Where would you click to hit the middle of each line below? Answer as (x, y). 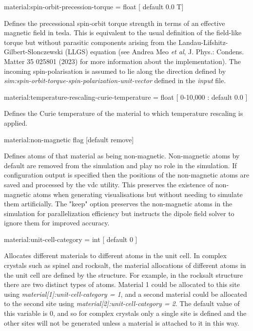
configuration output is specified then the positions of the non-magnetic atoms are (127, 175)
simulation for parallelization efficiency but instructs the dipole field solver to (119, 213)
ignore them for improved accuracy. (57, 223)
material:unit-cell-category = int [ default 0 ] (71, 239)
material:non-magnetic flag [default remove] (69, 139)
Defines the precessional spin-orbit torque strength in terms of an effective (115, 23)
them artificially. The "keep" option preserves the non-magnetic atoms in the (118, 204)
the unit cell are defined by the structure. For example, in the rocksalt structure (123, 275)
